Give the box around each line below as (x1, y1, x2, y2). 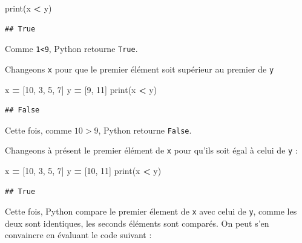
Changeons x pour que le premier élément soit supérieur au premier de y (5, 62, 274, 75)
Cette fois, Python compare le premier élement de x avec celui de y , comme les (5, 205, 297, 218)
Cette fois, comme (5, 123, 72, 136)
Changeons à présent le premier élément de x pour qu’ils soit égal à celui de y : (5, 144, 298, 157)
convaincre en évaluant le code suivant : (5, 228, 152, 241)
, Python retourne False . (98, 123, 192, 136)
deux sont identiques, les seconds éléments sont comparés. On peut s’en (5, 216, 269, 229)
